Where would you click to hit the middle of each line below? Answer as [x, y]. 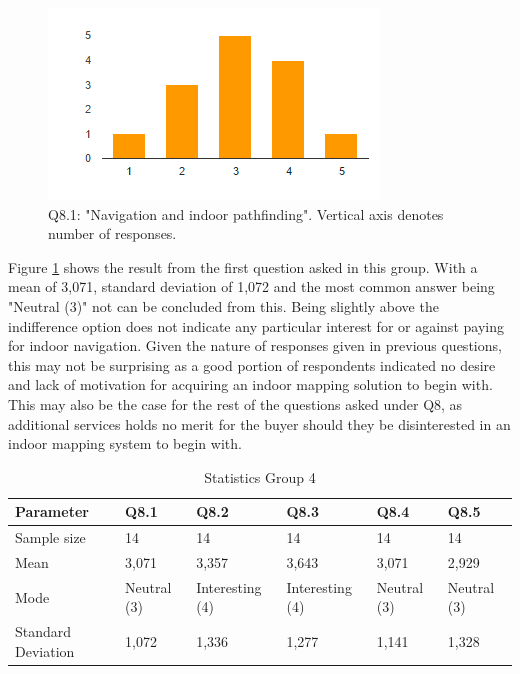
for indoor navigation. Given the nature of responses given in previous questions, [255, 345]
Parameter [52, 511]
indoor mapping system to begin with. [125, 443]
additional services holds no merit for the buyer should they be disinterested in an [259, 423]
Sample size [50, 537]
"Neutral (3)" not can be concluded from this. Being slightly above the [223, 305]
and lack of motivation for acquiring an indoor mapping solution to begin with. [250, 384]
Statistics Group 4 [260, 476]
